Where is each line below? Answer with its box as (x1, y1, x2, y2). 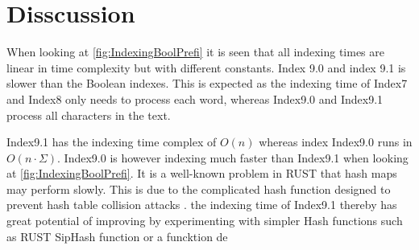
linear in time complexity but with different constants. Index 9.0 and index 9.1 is (6, 59, 406, 76)
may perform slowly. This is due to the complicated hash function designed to (6, 180, 391, 197)
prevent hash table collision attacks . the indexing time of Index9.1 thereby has (6, 196, 397, 213)
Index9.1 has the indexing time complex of (6, 133, 217, 150)
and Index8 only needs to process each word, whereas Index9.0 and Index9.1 (6, 90, 384, 107)
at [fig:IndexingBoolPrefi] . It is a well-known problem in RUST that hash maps (6, 165, 397, 182)
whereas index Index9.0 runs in (259, 133, 413, 150)
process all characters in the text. (6, 106, 171, 123)
